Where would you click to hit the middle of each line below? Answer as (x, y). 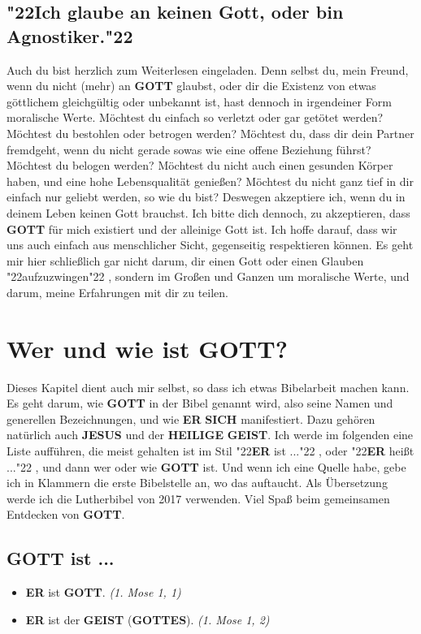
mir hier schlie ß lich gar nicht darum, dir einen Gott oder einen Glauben (185, 260)
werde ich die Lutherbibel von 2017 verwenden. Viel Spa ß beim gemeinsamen (198, 498)
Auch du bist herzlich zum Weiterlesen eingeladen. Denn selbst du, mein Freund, (208, 69)
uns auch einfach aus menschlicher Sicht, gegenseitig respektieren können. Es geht (210, 245)
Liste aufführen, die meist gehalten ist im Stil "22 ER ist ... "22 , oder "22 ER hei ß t (210, 451)
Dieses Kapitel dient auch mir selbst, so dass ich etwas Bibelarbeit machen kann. (208, 387)
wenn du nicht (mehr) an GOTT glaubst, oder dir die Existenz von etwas (191, 86)
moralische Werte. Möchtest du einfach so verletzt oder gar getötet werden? (195, 117)
